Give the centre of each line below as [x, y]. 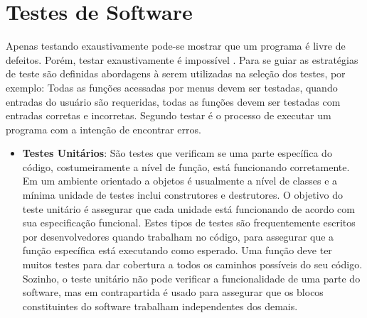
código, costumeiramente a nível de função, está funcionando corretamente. [186, 166]
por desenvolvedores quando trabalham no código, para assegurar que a [178, 236]
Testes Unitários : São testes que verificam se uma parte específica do [177, 153]
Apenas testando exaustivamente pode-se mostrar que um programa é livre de [176, 46]
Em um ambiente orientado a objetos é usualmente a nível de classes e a [180, 181]
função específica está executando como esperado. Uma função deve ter [177, 250]
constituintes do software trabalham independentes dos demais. [160, 306]
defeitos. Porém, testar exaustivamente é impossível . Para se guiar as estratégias [182, 59]
